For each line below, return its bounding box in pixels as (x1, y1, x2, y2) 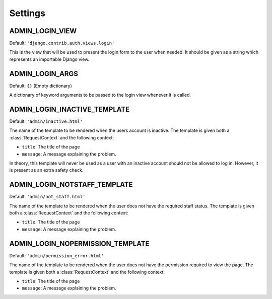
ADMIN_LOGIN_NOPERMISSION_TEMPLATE (9, 239, 150, 248)
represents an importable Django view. (9, 56, 90, 62)
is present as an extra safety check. (9, 167, 84, 173)
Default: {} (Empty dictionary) (9, 83, 73, 89)
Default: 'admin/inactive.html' (9, 118, 83, 124)
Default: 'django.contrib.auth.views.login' (9, 40, 115, 46)
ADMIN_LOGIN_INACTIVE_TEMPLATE (9, 105, 130, 113)
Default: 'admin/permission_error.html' (9, 252, 104, 259)
